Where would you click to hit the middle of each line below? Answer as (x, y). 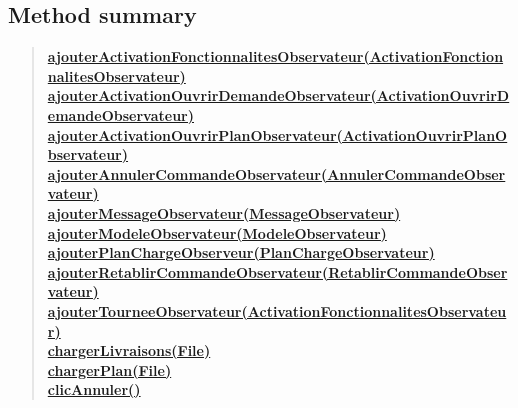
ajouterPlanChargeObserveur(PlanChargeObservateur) (241, 252)
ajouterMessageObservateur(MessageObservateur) (224, 212)
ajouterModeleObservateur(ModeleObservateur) (217, 232)
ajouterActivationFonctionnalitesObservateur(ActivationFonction (275, 56)
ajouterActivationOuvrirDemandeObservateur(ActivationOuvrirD (278, 95)
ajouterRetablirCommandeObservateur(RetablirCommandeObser (277, 271)
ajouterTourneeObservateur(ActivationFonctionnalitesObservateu (277, 310)
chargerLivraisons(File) (129, 350)
